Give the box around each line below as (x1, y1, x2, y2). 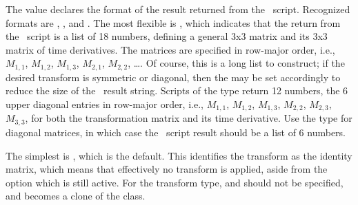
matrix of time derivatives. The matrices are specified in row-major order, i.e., (6, 42, 335, 56)
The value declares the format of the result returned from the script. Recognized (6, 2, 350, 16)
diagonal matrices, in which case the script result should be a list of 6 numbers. (6, 125, 346, 139)
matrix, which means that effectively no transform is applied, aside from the (6, 162, 328, 176)
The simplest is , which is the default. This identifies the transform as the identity (6, 148, 352, 162)
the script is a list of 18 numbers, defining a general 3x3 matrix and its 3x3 (6, 29, 328, 43)
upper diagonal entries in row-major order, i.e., (6, 97, 203, 111)
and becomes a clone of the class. (6, 188, 146, 203)
